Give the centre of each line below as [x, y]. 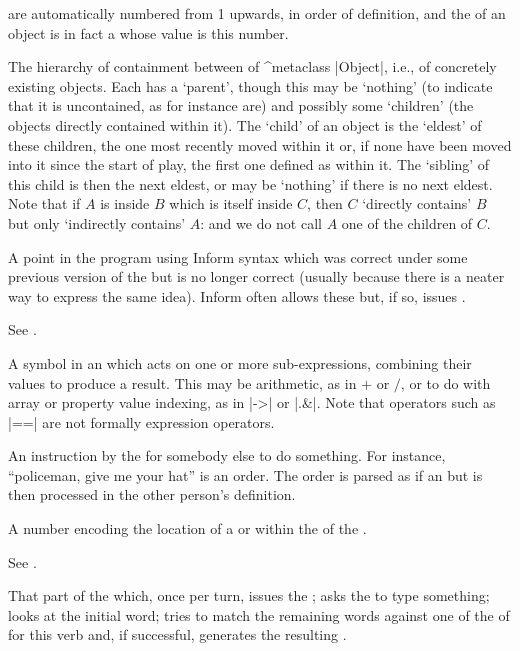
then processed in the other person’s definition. [152, 494]
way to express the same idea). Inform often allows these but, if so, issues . [237, 295]
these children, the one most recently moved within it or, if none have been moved [260, 144]
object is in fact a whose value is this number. [148, 32]
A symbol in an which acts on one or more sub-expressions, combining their [240, 362]
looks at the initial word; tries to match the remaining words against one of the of [259, 614]
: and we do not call [261, 222]
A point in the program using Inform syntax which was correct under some [238, 256]
